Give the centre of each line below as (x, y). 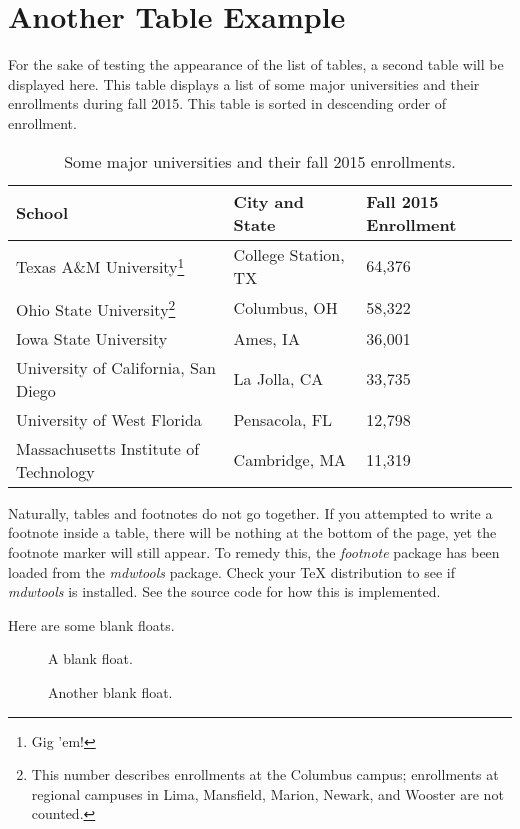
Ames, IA (266, 338)
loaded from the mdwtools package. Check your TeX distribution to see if (231, 571)
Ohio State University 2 (96, 307)
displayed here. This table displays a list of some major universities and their (244, 83)
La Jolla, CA (278, 379)
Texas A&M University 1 (100, 265)
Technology (55, 471)
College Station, (289, 254)
